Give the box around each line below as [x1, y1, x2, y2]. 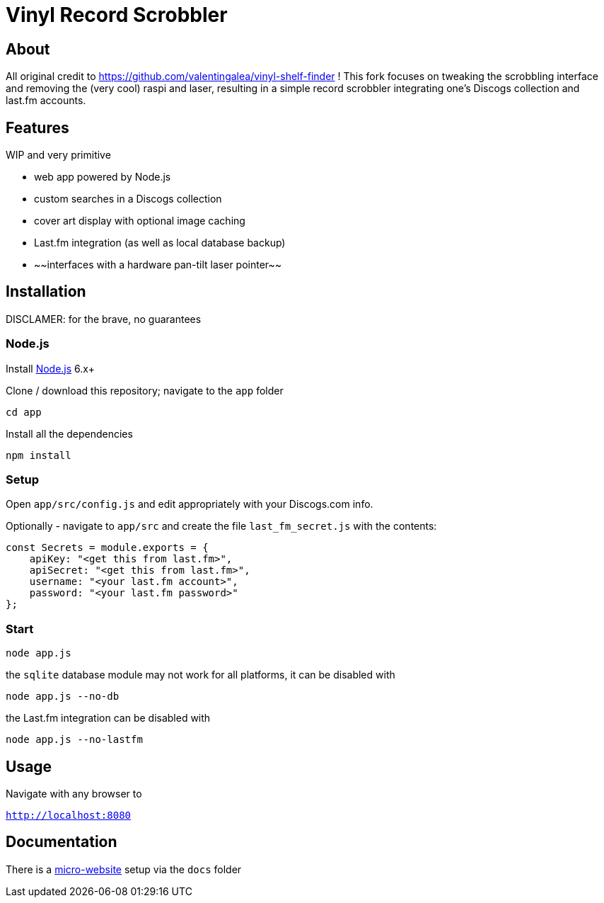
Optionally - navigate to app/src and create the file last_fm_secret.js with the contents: [6, 520, 437, 533]
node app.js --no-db [6, 691, 120, 703]
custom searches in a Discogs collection [34, 193, 222, 205]
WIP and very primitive [6, 149, 111, 161]
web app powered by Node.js [34, 171, 171, 183]
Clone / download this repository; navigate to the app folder [6, 384, 284, 397]
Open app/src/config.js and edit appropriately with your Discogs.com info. [6, 498, 373, 511]
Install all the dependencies [6, 427, 133, 440]
